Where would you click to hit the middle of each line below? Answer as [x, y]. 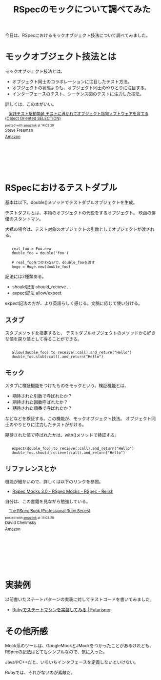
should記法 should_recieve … [41, 287]
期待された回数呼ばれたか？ [40, 402]
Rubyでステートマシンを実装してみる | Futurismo [61, 610]
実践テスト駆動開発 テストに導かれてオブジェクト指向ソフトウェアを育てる [79, 114]
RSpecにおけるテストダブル [61, 188]
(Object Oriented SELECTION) [33, 118]
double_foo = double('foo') [40, 253]
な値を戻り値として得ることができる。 [43, 339]
